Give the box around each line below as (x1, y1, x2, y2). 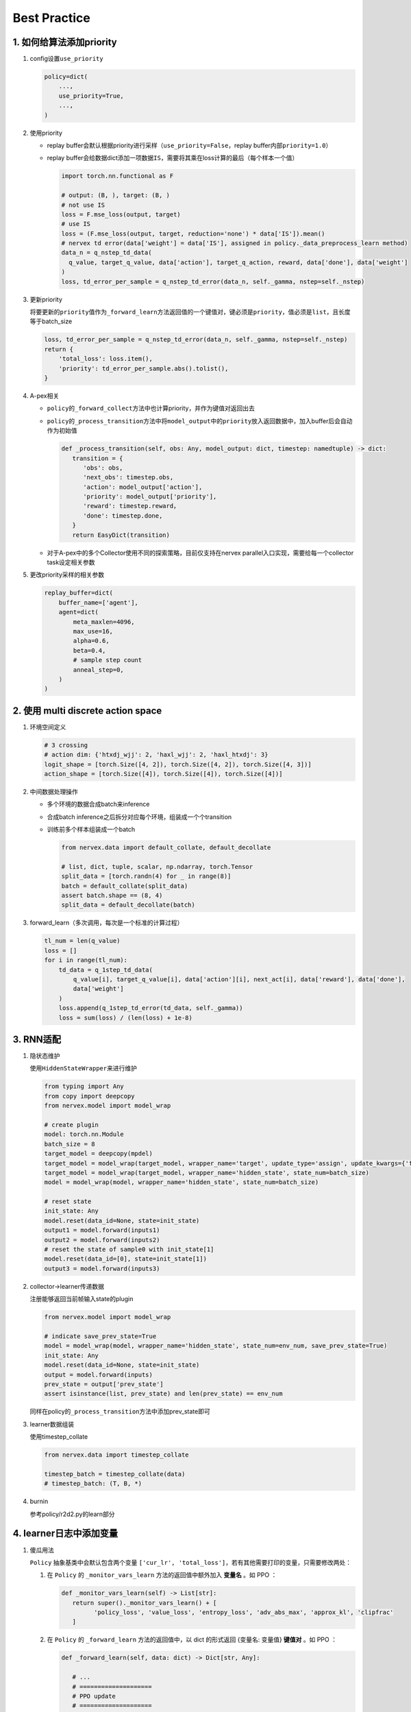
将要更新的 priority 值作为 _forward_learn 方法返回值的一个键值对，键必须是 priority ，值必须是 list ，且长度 (29, 308, 351, 316)
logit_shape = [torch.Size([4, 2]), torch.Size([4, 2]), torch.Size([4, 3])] (44, 760, 312, 768)
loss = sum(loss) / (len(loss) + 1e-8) (58, 1014, 193, 1022)
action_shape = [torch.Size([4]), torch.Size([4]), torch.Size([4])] (44, 770, 283, 777)
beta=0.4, (73, 646, 106, 654)
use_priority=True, (58, 92, 125, 99)
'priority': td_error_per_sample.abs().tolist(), (58, 364, 229, 373)
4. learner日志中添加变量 (12, 1528, 119, 1539)
